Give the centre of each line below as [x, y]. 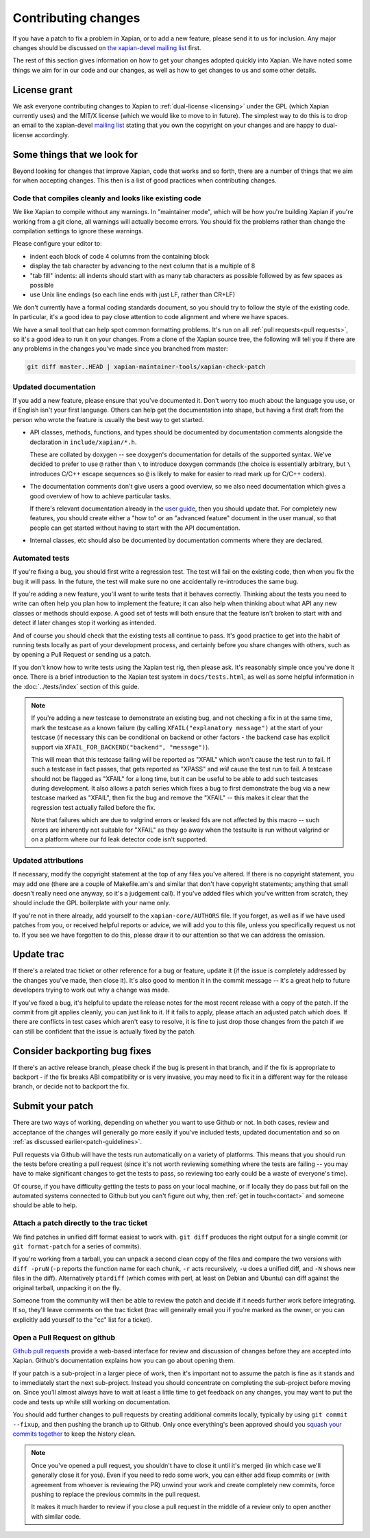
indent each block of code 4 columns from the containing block [119, 256]
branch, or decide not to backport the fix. [71, 1086]
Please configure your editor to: [57, 244]
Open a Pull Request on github [64, 1337]
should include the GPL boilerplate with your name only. [91, 903]
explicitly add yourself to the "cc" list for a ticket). [83, 1319]
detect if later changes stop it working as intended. [85, 623]
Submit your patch [53, 1106]
